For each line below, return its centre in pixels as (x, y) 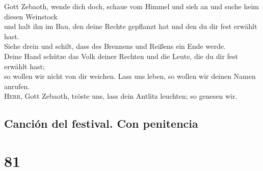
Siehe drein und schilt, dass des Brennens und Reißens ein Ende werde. (115, 46)
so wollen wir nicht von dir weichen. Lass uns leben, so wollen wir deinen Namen (130, 76)
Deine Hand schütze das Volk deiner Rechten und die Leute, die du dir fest (121, 56)
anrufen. (17, 86)
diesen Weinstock (31, 16)
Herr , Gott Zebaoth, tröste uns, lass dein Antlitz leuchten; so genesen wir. (121, 96)
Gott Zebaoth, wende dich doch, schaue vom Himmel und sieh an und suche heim (132, 6)
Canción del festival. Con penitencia (101, 123)
